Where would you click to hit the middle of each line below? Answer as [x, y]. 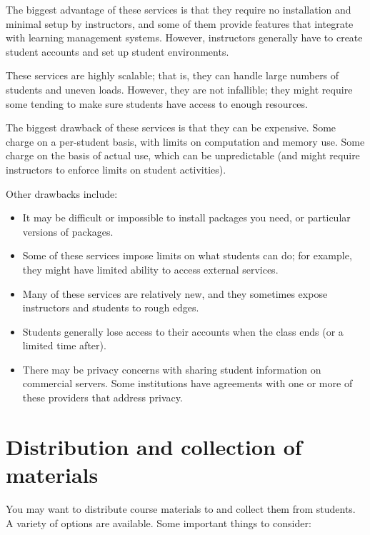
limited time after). [64, 345]
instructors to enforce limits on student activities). [116, 169]
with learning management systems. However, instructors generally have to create [184, 37]
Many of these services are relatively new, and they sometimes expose [175, 293]
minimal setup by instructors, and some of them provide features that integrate [180, 23]
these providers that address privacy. [102, 397]
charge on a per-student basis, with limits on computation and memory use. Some [185, 141]
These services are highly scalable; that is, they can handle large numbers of [172, 75]
